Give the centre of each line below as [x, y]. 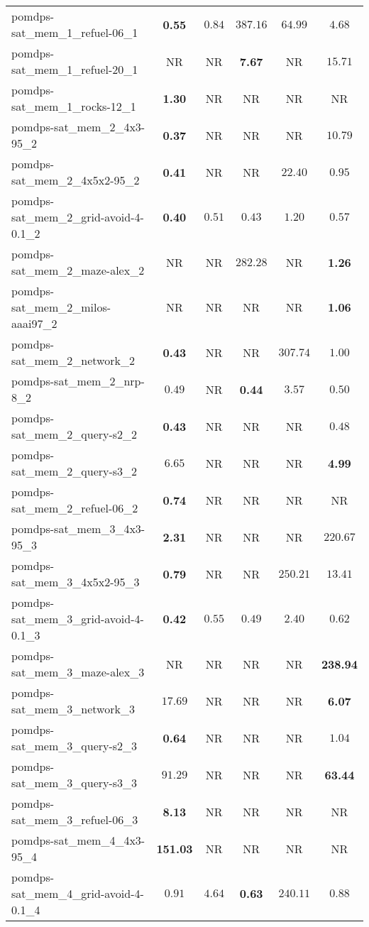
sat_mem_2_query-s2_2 [75, 434]
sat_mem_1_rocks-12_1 [74, 106]
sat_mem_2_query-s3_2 [75, 471]
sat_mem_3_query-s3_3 [75, 783]
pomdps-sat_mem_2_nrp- [78, 381]
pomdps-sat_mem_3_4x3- [78, 528]
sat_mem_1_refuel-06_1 [75, 32]
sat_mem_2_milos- [61, 307]
